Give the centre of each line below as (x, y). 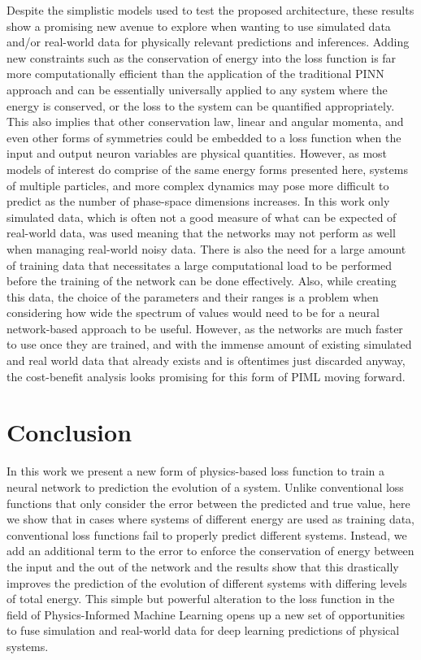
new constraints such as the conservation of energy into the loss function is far (202, 57)
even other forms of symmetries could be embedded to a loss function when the (204, 137)
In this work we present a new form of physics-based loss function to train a (195, 471)
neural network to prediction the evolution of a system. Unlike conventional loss (205, 486)
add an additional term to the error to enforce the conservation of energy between (210, 551)
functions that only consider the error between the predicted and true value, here (208, 503)
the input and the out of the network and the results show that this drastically (203, 566)
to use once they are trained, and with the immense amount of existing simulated (209, 344)
